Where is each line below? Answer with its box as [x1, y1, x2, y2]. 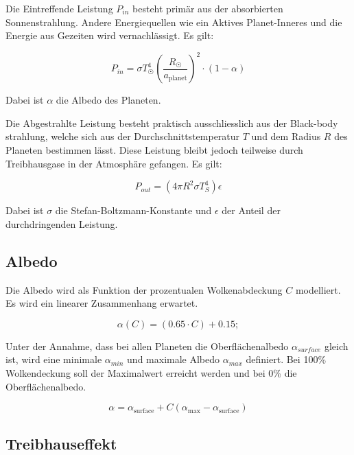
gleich [324, 338, 349, 353]
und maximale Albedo [127, 352, 220, 366]
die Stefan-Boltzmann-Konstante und [55, 203, 212, 218]
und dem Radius [251, 129, 321, 143]
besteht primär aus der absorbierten [132, 1, 283, 15]
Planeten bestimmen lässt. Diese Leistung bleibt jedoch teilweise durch [5, 143, 303, 157]
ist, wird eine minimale [5, 352, 102, 366]
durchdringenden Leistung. [5, 216, 118, 231]
